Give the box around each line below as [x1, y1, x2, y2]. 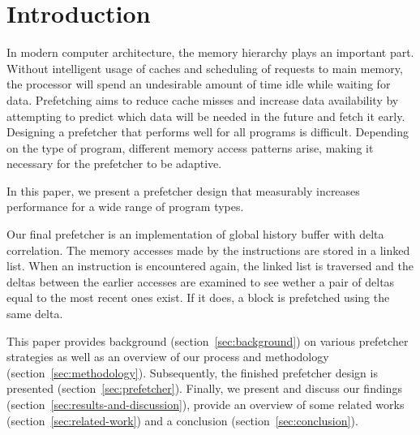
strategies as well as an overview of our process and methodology [6, 348, 329, 365]
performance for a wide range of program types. [6, 198, 244, 215]
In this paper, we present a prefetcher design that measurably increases [6, 182, 360, 199]
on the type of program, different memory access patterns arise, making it [6, 139, 374, 156]
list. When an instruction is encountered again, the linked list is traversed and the [6, 257, 414, 274]
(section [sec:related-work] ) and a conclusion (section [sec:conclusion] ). [6, 411, 358, 429]
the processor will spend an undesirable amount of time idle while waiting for [6, 75, 391, 93]
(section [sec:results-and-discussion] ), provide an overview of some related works [6, 396, 405, 412]
